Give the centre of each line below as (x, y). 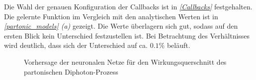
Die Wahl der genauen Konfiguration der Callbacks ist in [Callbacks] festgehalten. (128, 6)
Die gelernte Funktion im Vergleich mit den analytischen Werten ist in (111, 16)
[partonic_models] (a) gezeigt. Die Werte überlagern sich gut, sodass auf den (121, 26)
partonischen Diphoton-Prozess (71, 71)
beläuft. (178, 45)
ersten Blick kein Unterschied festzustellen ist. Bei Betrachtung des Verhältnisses (127, 35)
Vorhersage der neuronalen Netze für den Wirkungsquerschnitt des (125, 61)
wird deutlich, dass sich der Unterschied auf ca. (76, 45)
